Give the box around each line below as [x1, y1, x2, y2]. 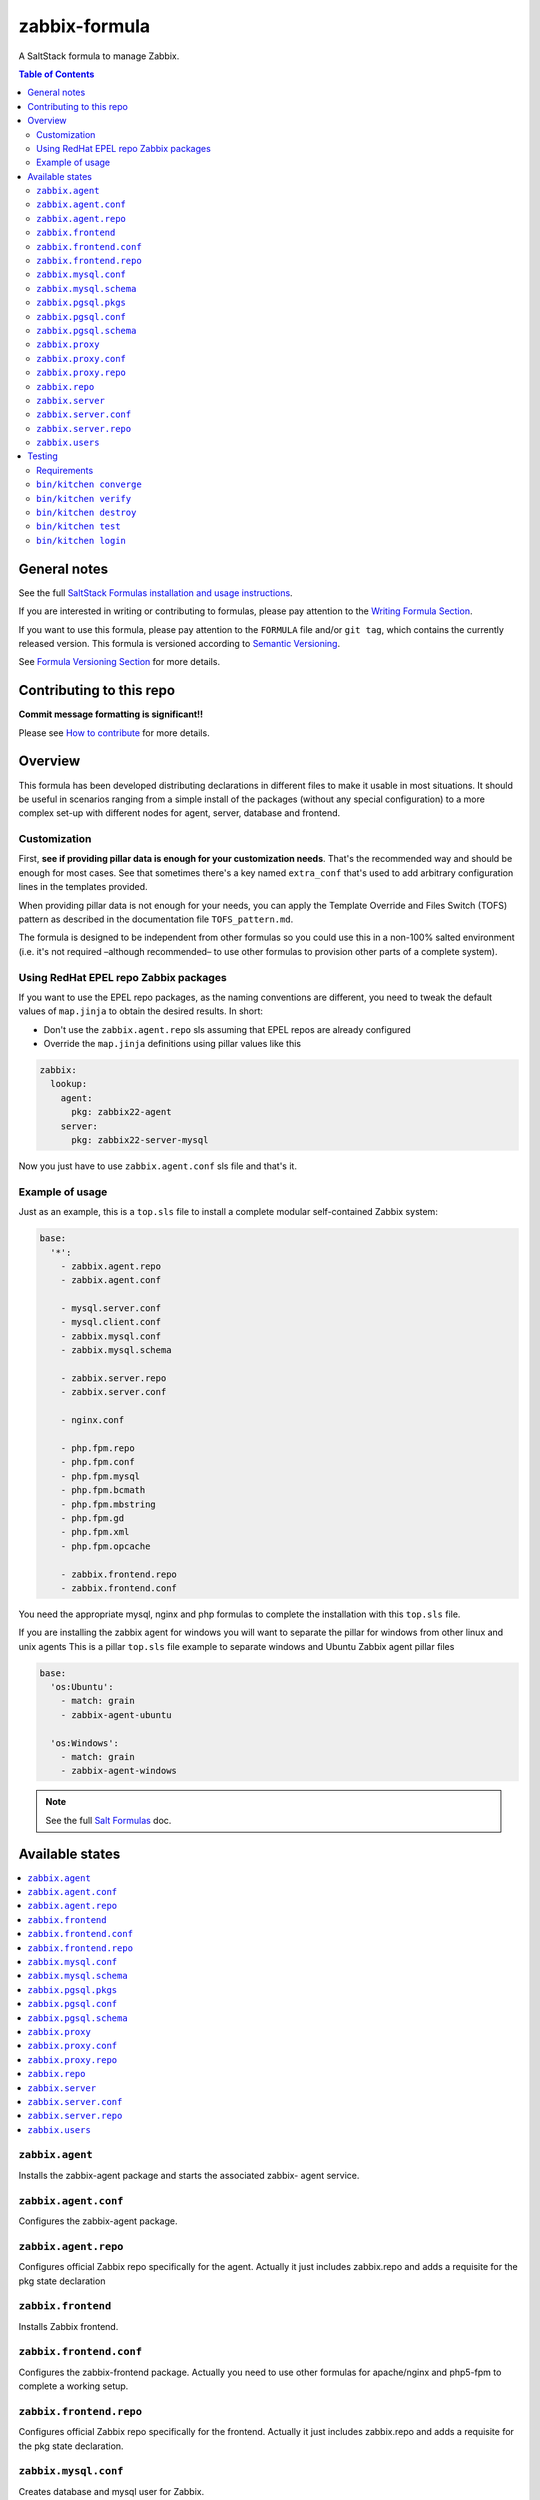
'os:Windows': [50, 1737, 120, 1749]
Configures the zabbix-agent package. [18, 2215, 179, 2227]
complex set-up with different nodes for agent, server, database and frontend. [18, 807, 341, 819]
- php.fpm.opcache [60, 1540, 151, 1552]
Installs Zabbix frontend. [18, 2320, 119, 2332]
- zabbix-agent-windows [60, 1765, 177, 1777]
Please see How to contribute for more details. [18, 726, 210, 739]
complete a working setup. [18, 2380, 129, 2392]
